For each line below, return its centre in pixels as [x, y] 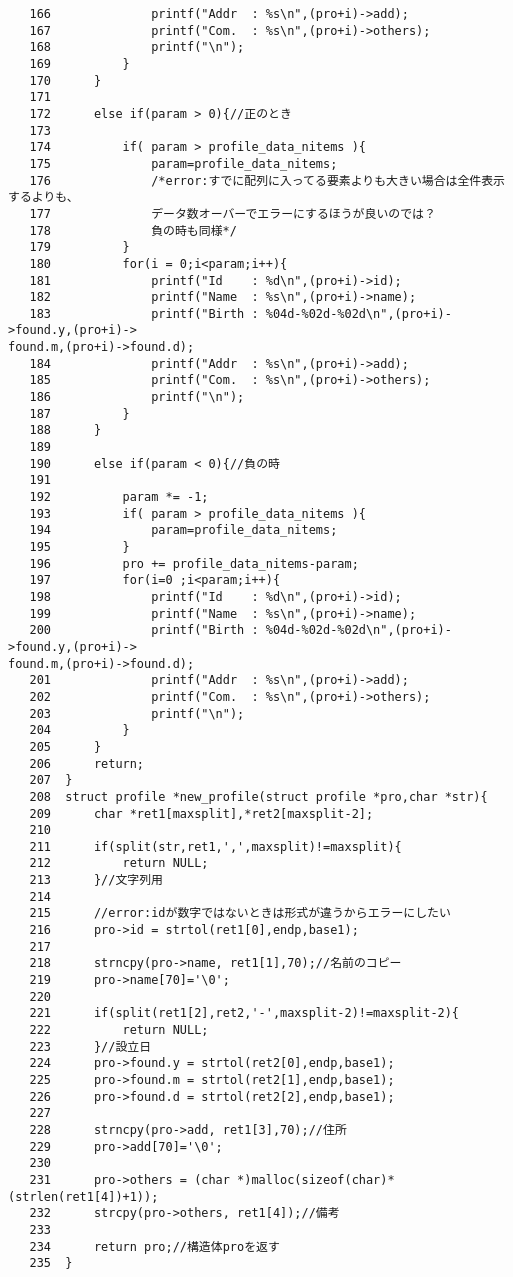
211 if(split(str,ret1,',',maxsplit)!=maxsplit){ [215, 846]
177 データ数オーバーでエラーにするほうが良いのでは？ [232, 213]
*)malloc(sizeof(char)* [316, 1179]
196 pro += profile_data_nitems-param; [194, 563]
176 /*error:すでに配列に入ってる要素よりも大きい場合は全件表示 [267, 180]
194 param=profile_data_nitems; [183, 530]
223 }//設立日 [90, 1046]
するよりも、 [43, 197]
